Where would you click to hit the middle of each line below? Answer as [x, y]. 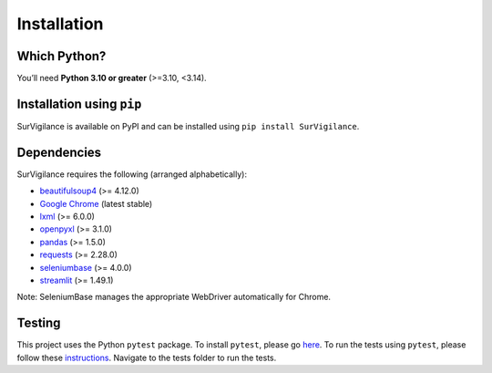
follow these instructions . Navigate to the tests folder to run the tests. [147, 357]
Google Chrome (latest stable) [96, 203]
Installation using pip [79, 104]
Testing [39, 323]
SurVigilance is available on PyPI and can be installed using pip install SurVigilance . [188, 126]
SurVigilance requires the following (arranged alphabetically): [132, 174]
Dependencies [59, 152]
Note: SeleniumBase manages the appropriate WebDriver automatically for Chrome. [174, 297]
